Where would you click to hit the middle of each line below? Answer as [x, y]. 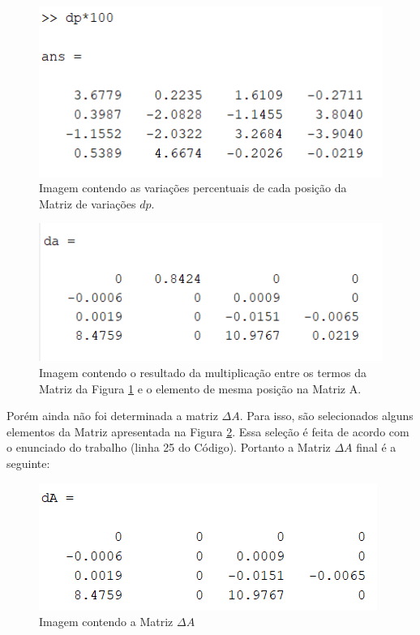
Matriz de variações [88, 203]
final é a [376, 447]
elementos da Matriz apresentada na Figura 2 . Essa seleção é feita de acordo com [208, 431]
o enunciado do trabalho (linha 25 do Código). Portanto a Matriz [169, 447]
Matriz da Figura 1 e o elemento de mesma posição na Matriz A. [200, 388]
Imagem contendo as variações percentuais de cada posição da [193, 188]
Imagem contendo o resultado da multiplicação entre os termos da [203, 373]
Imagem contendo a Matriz [106, 622]
